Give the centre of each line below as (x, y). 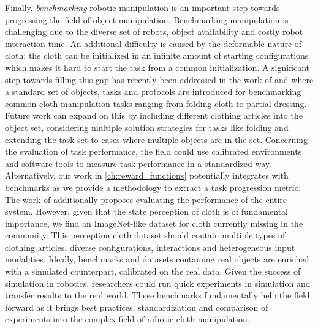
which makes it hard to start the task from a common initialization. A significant (157, 67)
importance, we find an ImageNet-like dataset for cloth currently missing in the (154, 223)
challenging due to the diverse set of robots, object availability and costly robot (154, 31)
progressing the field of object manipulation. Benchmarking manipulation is (147, 19)
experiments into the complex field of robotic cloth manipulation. (127, 319)
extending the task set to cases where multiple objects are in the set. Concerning (157, 139)
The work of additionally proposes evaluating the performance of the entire (146, 199)
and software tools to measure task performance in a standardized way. (138, 163)
